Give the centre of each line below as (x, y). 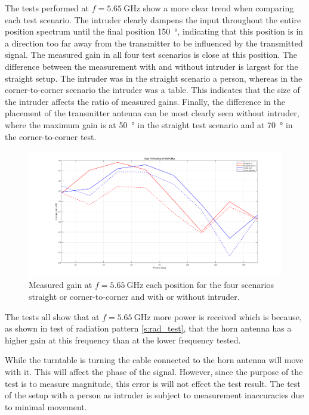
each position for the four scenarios (210, 285)
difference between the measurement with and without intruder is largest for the (152, 66)
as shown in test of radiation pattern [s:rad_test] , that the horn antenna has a (148, 328)
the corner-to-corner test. (51, 136)
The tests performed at (47, 8)
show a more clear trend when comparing (218, 8)
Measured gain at (61, 285)
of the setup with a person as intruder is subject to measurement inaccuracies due (154, 395)
